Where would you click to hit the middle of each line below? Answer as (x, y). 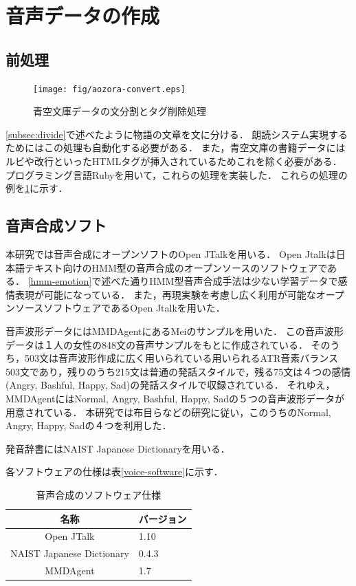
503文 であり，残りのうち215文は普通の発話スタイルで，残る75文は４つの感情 (178, 371)
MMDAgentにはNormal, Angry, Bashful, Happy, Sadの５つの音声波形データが (175, 398)
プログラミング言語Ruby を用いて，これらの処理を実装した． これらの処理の (177, 174)
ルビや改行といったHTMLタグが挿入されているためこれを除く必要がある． (174, 161)
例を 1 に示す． (37, 188)
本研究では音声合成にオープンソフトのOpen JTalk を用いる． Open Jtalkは (171, 254)
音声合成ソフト (56, 225)
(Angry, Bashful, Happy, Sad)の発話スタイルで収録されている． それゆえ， (170, 385)
